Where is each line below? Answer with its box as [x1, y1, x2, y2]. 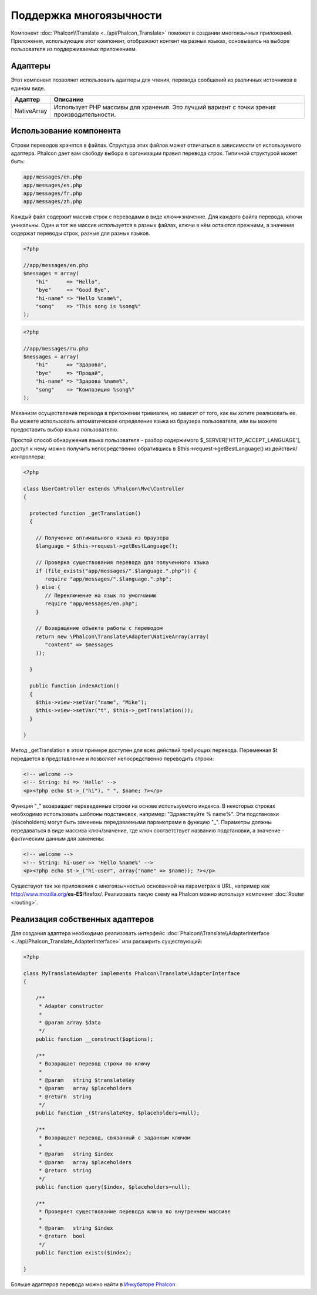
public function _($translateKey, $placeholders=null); [35, 1109, 200, 1117]
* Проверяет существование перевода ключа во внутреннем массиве [38, 1208, 231, 1215]
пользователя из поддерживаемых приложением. [11, 46, 137, 53]
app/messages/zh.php [23, 198, 82, 205]
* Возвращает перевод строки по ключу [38, 1060, 151, 1067]
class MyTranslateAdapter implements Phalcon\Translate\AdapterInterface [23, 970, 240, 977]
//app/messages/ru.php [23, 345, 89, 352]
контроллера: [11, 453, 45, 460]
